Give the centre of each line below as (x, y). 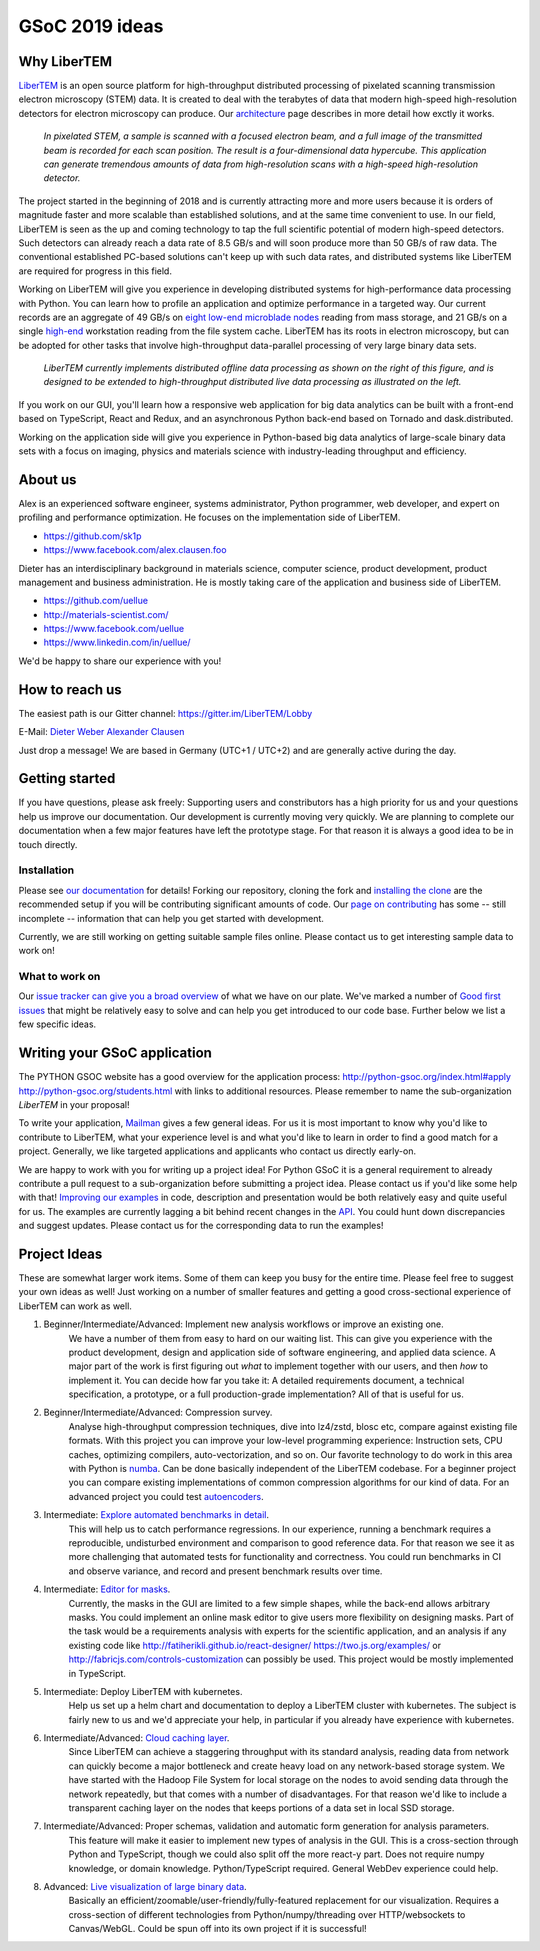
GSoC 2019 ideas (91, 26)
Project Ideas (60, 1253)
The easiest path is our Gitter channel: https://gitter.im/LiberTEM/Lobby (165, 713)
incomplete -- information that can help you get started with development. (171, 918)
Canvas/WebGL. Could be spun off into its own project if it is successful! (217, 1929)
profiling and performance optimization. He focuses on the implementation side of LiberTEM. (209, 517)
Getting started (67, 778)
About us (47, 479)
